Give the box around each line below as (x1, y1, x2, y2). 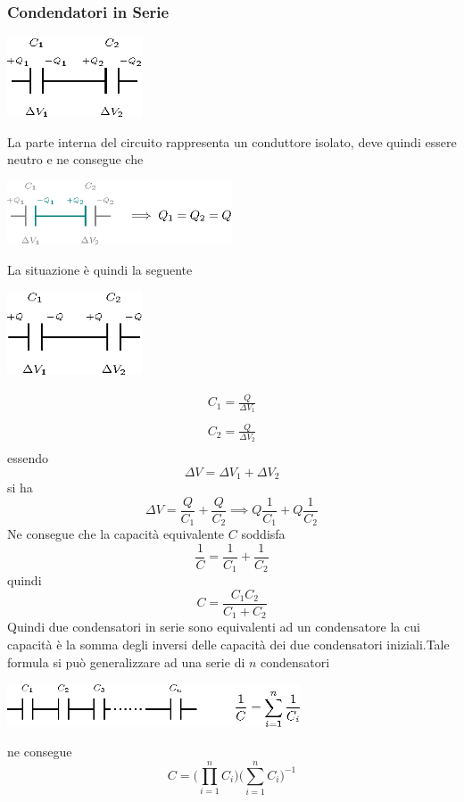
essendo (7, 449, 49, 467)
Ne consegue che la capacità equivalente (7, 525, 225, 543)
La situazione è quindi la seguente (7, 260, 193, 278)
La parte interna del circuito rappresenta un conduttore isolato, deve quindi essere (7, 132, 457, 151)
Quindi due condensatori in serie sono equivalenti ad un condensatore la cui (7, 617, 420, 636)
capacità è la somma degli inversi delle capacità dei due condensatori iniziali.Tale (7, 635, 450, 654)
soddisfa (241, 525, 286, 543)
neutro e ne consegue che (7, 150, 144, 169)
